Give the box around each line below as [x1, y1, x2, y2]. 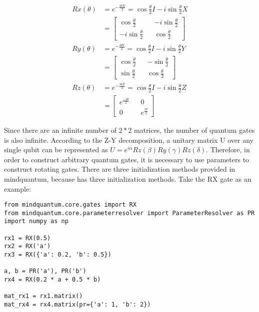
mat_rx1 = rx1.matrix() [4, 293, 83, 300]
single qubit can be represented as [4, 144, 108, 155]
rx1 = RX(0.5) [4, 234, 51, 242]
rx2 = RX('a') [4, 243, 51, 250]
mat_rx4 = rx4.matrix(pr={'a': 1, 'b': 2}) [4, 301, 151, 309]
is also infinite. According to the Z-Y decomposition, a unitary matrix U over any [4, 134, 253, 145]
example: [4, 183, 31, 194]
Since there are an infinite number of [4, 124, 116, 135]
